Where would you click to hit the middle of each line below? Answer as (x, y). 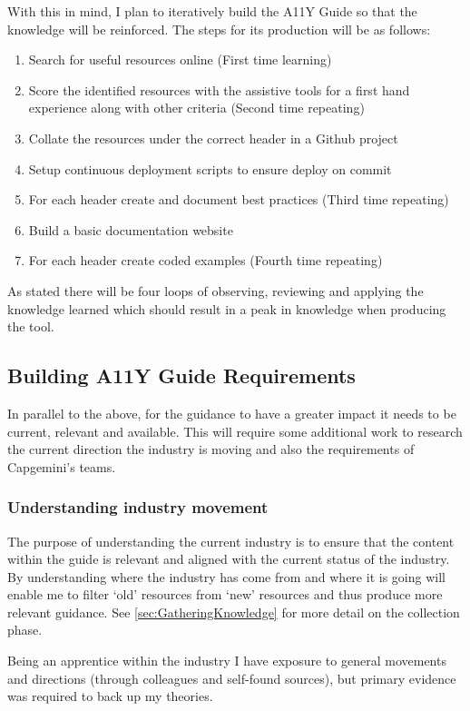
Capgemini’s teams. (62, 466)
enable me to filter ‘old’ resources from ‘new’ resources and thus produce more (225, 594)
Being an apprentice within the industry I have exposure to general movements (227, 661)
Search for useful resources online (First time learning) (180, 59)
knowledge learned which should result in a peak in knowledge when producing (227, 308)
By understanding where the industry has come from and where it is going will (226, 576)
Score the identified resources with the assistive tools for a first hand (219, 89)
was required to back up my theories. (110, 696)
